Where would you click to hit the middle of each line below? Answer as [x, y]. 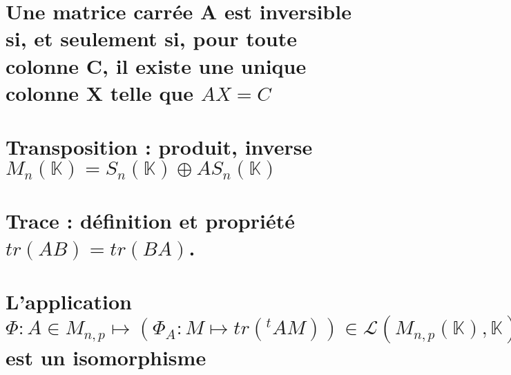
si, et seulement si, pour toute [152, 38]
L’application [69, 301]
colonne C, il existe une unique [156, 65]
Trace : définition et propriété [150, 220]
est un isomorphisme [106, 357]
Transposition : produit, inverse [159, 147]
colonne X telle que [100, 92]
